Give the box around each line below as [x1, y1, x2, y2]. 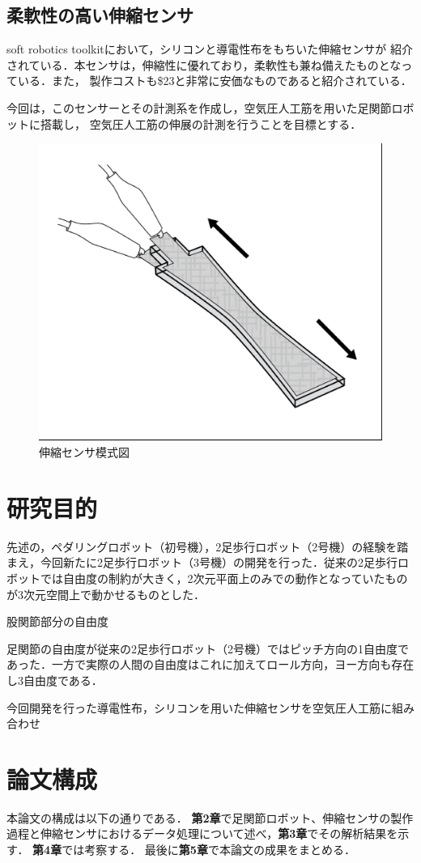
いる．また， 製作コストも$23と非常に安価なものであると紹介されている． [17, 72, 412, 89]
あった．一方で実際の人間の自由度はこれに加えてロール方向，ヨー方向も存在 [6, 656, 415, 673]
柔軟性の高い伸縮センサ [6, 2, 193, 28]
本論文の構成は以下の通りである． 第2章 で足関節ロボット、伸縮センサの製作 [6, 809, 414, 826]
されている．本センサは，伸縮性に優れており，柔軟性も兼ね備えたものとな [6, 56, 402, 73]
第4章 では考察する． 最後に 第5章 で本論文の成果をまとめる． [32, 841, 355, 857]
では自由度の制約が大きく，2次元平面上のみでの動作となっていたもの [40, 569, 408, 586]
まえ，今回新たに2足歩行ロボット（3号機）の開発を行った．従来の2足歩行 [6, 554, 398, 571]
